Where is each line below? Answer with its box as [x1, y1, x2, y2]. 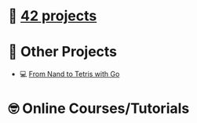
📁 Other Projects [8, 43, 118, 61]
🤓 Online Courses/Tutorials [8, 99, 190, 118]
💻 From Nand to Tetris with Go [19, 70, 120, 79]
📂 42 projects [8, 7, 97, 25]
